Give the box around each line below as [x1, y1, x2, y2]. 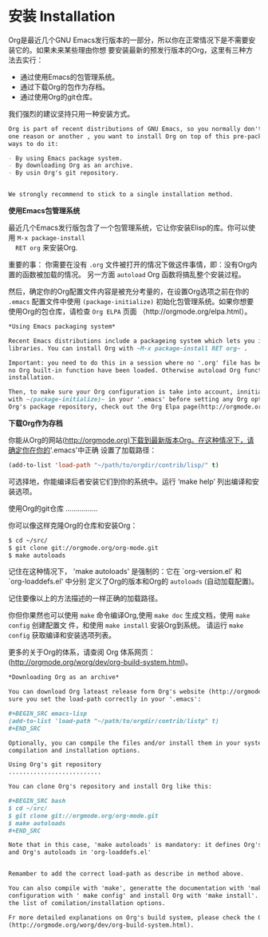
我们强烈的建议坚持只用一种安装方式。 [8, 109, 134, 118]
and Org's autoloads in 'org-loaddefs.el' [8, 848, 152, 856]
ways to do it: [8, 140, 59, 148]
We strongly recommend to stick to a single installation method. [8, 191, 234, 199]
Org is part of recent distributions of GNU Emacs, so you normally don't [8, 125, 262, 132]
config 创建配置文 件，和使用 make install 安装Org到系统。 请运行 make [8, 620, 244, 631]
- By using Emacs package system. [8, 154, 124, 162]
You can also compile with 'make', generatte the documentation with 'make [8, 884, 266, 892]
